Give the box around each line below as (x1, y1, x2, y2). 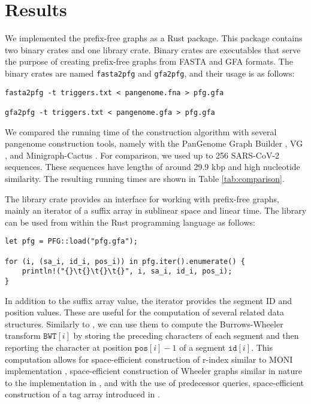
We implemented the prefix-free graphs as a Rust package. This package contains (5, 32, 303, 44)
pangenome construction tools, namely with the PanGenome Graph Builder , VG (5, 137, 303, 150)
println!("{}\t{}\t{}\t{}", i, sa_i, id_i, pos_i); (22, 267, 233, 276)
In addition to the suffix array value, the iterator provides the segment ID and (5, 294, 292, 306)
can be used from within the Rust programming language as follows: (5, 215, 255, 228)
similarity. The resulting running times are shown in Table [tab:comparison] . (5, 172, 285, 184)
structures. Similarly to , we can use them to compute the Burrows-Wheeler (5, 317, 283, 330)
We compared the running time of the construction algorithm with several (5, 125, 277, 138)
